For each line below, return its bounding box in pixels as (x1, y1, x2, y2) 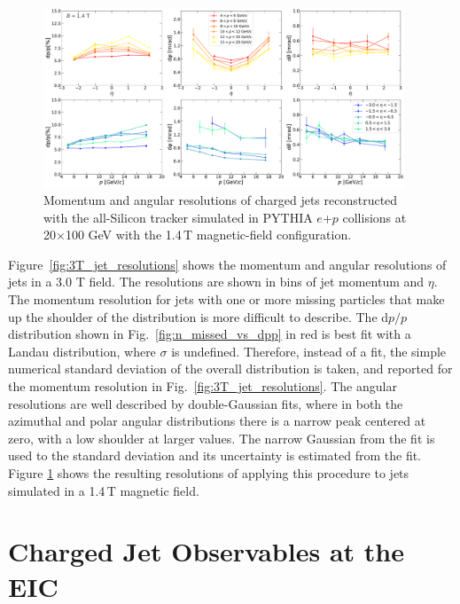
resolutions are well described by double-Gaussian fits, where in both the (8, 394, 403, 412)
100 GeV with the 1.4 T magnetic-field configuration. (65, 225, 352, 244)
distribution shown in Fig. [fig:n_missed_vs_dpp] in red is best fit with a (8, 325, 411, 343)
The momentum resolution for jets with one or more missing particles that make (8, 290, 445, 309)
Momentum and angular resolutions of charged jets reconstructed (43, 191, 398, 209)
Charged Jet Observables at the (8, 533, 404, 569)
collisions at (342, 208, 407, 226)
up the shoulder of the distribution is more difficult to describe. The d (8, 307, 389, 326)
